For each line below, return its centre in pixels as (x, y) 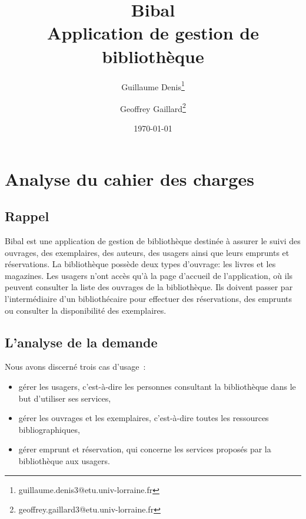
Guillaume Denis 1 (153, 86)
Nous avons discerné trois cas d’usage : (75, 367)
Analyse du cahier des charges (129, 178)
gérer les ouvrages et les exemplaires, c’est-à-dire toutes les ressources (144, 418)
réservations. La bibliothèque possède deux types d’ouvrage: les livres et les (140, 264)
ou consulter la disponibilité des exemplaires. (86, 310)
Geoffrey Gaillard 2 (153, 107)
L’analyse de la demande (81, 342)
